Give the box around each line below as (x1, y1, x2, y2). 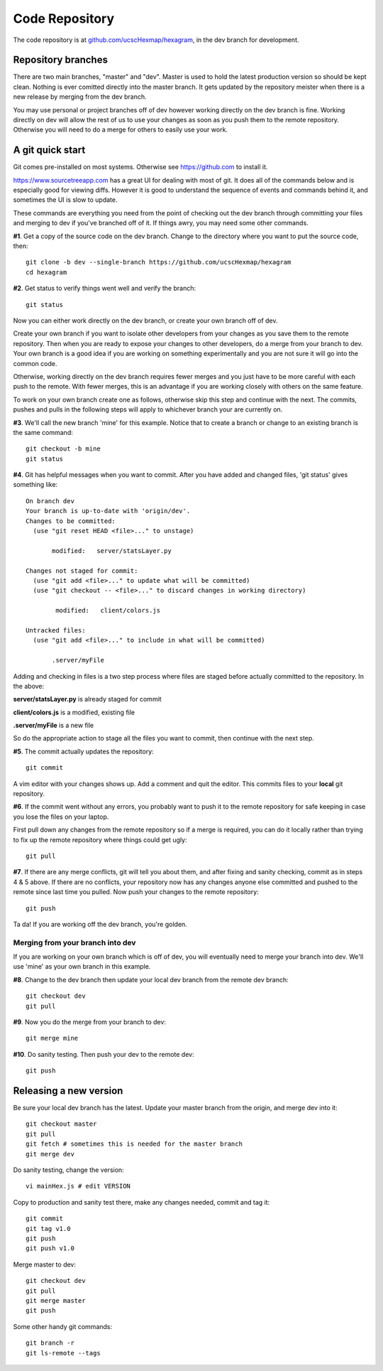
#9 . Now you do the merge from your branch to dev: (13, 1018, 167, 1026)
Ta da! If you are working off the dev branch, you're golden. (13, 920, 187, 928)
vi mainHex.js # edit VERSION (26, 1182, 131, 1190)
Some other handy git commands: (13, 1322, 113, 1330)
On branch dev (26, 497, 74, 505)
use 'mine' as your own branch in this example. (13, 962, 151, 971)
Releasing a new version (13, 1085, 123, 1097)
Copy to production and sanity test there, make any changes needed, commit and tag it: (13, 1198, 270, 1206)
